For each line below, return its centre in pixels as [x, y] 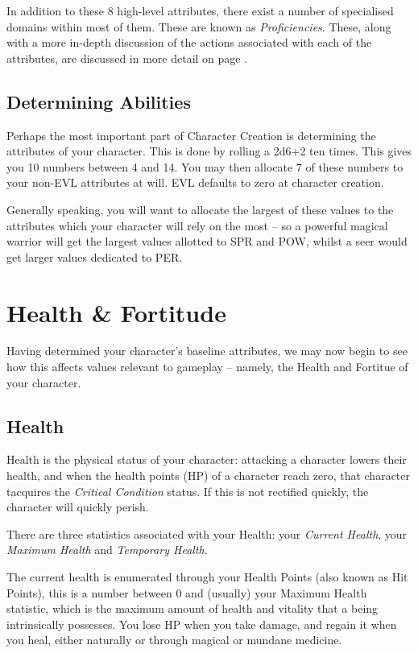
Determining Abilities [99, 101]
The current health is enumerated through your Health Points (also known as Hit [207, 577]
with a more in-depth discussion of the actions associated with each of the [189, 42]
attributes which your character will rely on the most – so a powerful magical [197, 225]
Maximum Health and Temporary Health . [107, 550]
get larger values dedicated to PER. [95, 256]
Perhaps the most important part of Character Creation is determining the [191, 135]
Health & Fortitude [116, 312]
